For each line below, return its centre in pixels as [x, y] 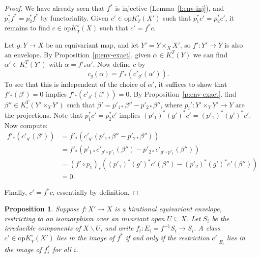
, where [171, 104]
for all [62, 249]
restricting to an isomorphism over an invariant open [85, 218]
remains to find [27, 28]
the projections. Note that [44, 115]
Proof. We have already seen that [55, 8]
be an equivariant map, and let [92, 45]
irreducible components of [43, 228]
